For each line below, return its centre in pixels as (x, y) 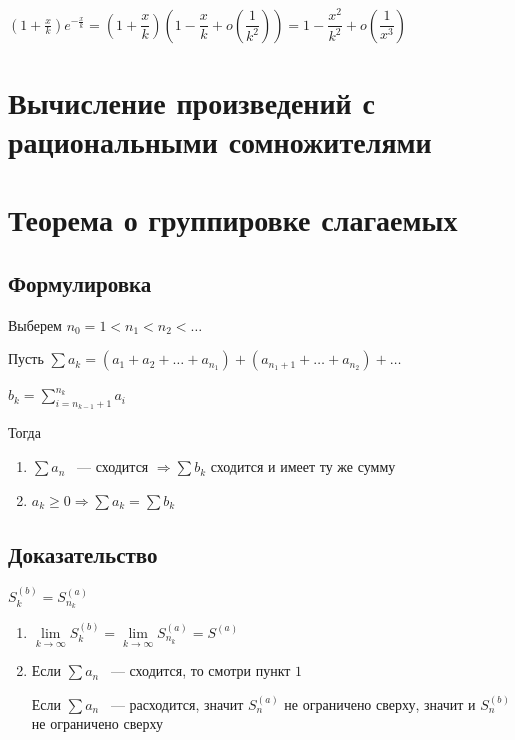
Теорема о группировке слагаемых (233, 219)
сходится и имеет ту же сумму (303, 466)
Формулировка (80, 282)
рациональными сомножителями (220, 140)
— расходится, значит (177, 703)
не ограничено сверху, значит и (380, 703)
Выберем (35, 324)
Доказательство (83, 553)
